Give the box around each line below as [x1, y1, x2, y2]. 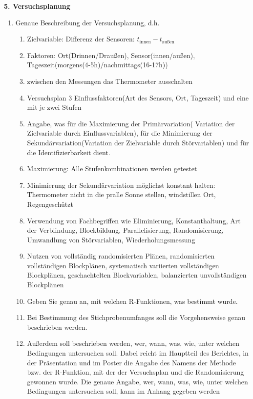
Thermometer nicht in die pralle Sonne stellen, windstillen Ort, [27, 189, 216, 199]
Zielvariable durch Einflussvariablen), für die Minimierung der [27, 128, 212, 138]
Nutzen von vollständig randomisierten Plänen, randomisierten [27, 251, 215, 261]
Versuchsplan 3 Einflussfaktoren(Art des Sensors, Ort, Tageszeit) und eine [27, 92, 249, 102]
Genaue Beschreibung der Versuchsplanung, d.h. [15, 17, 160, 27]
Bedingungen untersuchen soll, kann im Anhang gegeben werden [27, 386, 220, 396]
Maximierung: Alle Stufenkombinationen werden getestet [27, 163, 197, 174]
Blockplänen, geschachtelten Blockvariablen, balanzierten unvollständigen [27, 270, 247, 280]
